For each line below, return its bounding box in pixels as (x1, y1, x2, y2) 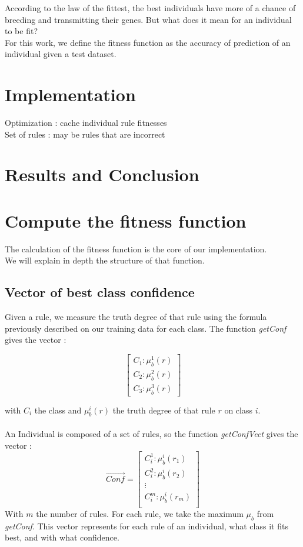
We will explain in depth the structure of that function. (5, 254, 205, 266)
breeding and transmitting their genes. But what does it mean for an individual (5, 13, 292, 25)
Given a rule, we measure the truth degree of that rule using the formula (5, 311, 267, 323)
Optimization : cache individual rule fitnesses (5, 116, 167, 129)
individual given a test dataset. (5, 48, 116, 60)
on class (224, 403, 253, 416)
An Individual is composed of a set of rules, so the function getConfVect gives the (5, 428, 298, 440)
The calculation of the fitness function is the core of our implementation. (5, 242, 267, 255)
